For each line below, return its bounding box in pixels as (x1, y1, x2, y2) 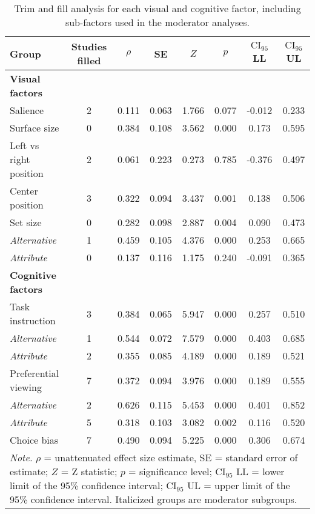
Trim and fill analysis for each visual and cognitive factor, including (14, 1, 301, 15)
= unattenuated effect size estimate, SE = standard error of (44, 450, 298, 464)
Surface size (10, 121, 59, 135)
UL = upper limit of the (187, 478, 290, 492)
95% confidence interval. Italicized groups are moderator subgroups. (10, 492, 297, 506)
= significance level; (128, 464, 212, 478)
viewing (10, 380, 42, 394)
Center (10, 184, 38, 198)
